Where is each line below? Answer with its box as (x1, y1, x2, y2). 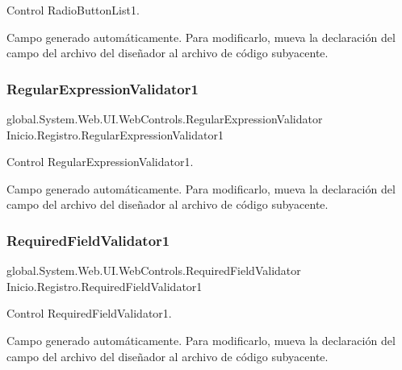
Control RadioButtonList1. (6, 2, 140, 18)
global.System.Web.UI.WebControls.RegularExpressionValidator (6, 110, 323, 127)
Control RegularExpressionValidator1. (6, 153, 194, 170)
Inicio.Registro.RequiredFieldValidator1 (6, 277, 203, 294)
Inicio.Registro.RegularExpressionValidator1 (6, 126, 224, 143)
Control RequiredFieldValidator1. (6, 305, 172, 322)
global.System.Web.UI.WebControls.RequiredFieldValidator (6, 262, 301, 279)
